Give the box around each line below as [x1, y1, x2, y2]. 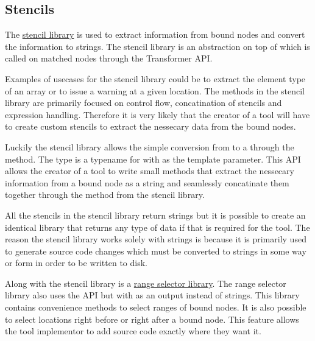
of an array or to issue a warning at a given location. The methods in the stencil [5, 84, 305, 97]
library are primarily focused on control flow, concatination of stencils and [5, 96, 282, 109]
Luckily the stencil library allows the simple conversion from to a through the [5, 140, 294, 153]
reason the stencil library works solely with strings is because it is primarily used [5, 233, 306, 245]
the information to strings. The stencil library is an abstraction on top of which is [5, 40, 310, 52]
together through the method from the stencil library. [5, 188, 205, 201]
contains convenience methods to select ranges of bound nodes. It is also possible [5, 301, 306, 314]
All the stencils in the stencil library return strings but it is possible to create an [5, 208, 306, 221]
